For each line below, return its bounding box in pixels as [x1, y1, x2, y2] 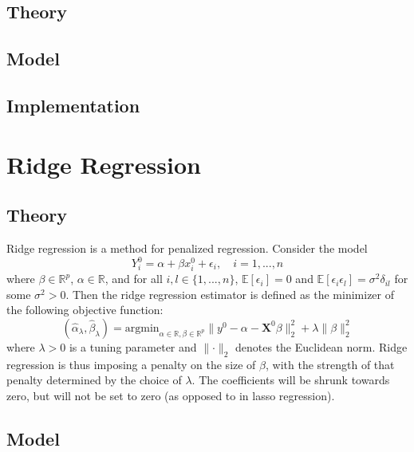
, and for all [104, 270, 163, 287]
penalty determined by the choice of [6, 371, 182, 388]
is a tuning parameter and [69, 338, 197, 355]
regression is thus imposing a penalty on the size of [6, 356, 256, 372]
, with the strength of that [266, 356, 395, 372]
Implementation [6, 92, 140, 117]
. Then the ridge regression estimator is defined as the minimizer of [65, 285, 395, 302]
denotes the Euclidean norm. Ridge [235, 338, 408, 355]
